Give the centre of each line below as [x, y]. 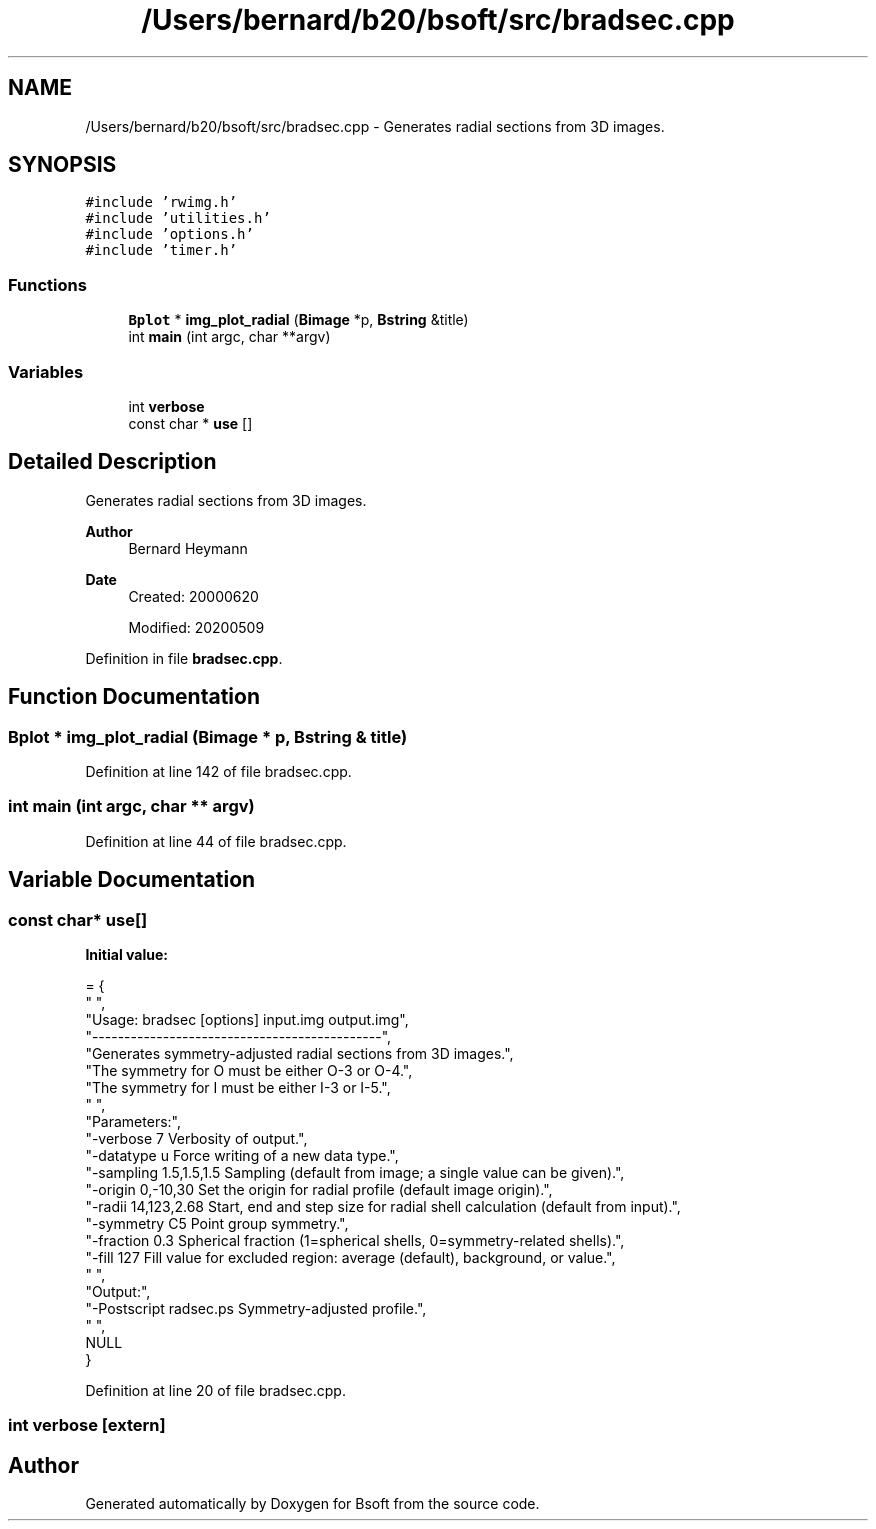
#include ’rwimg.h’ [161, 202]
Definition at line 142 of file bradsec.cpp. [218, 771]
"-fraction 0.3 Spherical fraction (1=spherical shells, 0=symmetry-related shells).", [355, 1240]
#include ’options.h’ [169, 234]
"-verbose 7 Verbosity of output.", [196, 1138]
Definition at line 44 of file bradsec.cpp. [216, 841]
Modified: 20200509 [196, 627]
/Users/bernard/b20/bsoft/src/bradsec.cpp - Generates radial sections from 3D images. [375, 126]
